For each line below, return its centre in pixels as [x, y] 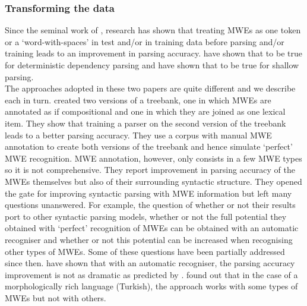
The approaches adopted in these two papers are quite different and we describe [150, 88]
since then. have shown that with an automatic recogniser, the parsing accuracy [150, 263]
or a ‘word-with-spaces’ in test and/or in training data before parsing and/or [145, 41]
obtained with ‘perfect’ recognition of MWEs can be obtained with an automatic [152, 228]
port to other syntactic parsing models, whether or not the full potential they [146, 216]
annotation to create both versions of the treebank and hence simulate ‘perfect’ [149, 146]
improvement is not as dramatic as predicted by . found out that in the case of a [151, 274]
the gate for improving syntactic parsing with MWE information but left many [148, 193]
